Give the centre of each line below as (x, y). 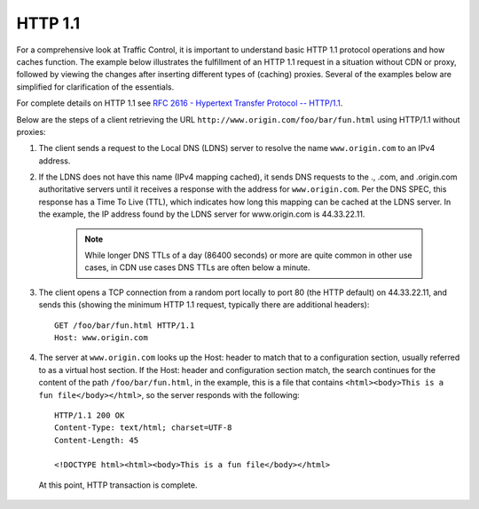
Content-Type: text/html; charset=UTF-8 (143, 428)
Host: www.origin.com (101, 337)
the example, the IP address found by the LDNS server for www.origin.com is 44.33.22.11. (202, 214)
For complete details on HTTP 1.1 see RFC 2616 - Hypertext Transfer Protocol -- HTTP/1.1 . (180, 103)
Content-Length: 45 (97, 440)
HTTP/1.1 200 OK (90, 415)
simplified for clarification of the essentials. (95, 87)
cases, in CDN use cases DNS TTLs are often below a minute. (197, 267)
